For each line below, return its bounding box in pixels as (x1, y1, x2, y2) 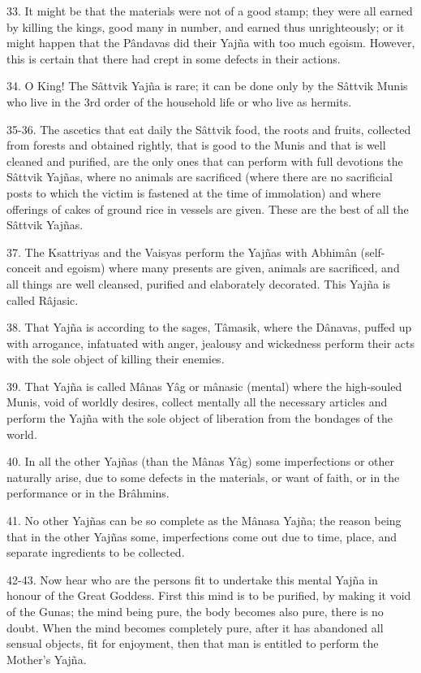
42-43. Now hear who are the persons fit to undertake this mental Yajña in (6, 571, 378, 588)
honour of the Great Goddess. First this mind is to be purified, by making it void (6, 587, 411, 604)
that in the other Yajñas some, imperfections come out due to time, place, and (6, 528, 397, 545)
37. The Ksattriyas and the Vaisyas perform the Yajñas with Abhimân (6, 243, 357, 260)
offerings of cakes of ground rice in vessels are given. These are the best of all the (6, 200, 409, 217)
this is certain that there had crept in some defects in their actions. (6, 50, 341, 67)
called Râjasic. (6, 291, 79, 308)
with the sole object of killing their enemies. (6, 350, 225, 367)
